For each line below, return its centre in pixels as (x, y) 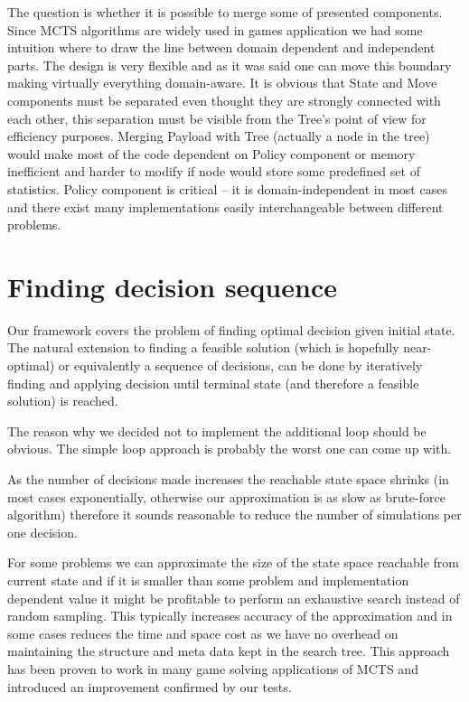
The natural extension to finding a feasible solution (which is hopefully (203, 347)
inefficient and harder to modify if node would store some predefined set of (214, 171)
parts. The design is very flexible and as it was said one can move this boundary (230, 65)
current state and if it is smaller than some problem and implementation (208, 580)
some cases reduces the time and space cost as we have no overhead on (203, 633)
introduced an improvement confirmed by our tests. (150, 686)
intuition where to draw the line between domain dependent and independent (221, 47)
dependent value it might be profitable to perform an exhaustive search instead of (234, 598)
